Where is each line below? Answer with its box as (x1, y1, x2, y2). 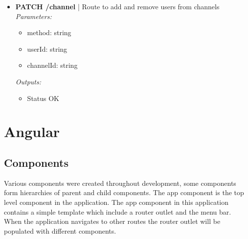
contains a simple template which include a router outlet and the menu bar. (4, 206, 231, 217)
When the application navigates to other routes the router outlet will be (4, 216, 221, 226)
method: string (27, 27, 71, 38)
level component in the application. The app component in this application (4, 197, 229, 207)
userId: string (27, 43, 68, 54)
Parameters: (15, 11, 52, 21)
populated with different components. (4, 225, 116, 236)
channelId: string (27, 60, 78, 70)
